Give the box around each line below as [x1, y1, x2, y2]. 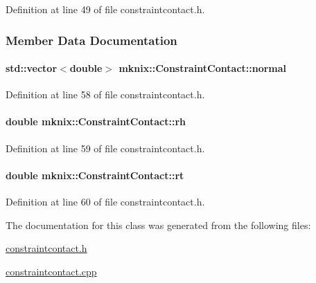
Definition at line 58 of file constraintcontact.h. [6, 87, 205, 102]
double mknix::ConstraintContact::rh [6, 114, 186, 129]
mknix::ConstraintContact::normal [119, 61, 287, 75]
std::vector [6, 61, 58, 75]
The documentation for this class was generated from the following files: [6, 217, 311, 232]
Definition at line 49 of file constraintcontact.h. [6, 2, 205, 16]
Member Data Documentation [6, 31, 177, 48]
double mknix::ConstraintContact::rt [6, 167, 184, 182]
